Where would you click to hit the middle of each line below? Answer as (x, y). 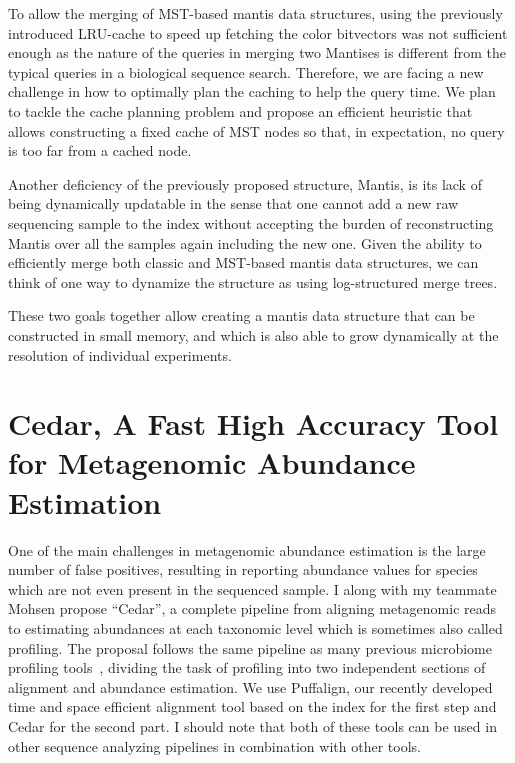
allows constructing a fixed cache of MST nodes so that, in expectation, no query (256, 130)
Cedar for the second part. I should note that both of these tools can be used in (252, 725)
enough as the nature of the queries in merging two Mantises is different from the (257, 52)
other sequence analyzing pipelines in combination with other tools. (214, 745)
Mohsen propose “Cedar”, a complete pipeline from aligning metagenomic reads (252, 608)
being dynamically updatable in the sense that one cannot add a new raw (233, 203)
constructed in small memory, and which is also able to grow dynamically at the (253, 334)
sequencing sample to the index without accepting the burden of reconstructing (251, 222)
